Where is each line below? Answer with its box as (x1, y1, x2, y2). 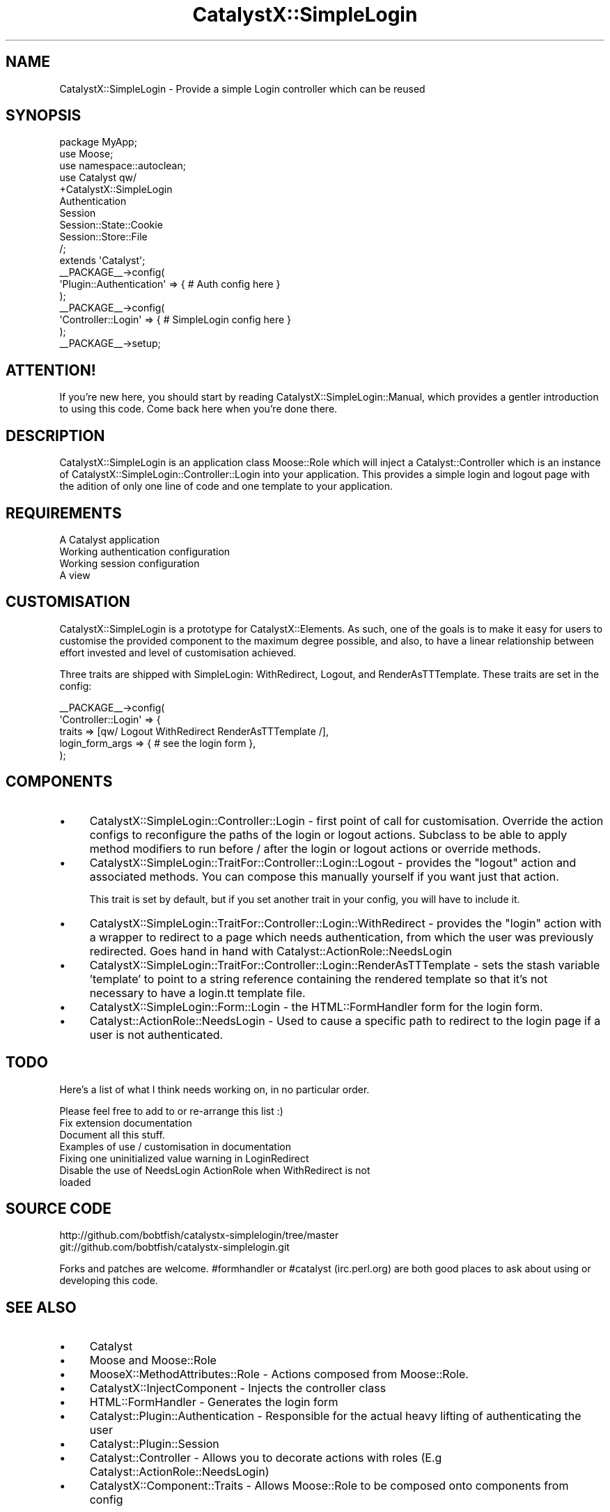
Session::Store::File (59, 231, 148, 243)
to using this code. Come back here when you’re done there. (59, 403, 338, 415)
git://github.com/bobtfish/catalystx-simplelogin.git (59, 1241, 290, 1253)
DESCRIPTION (6, 426, 105, 445)
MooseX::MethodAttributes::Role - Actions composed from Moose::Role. (89, 1367, 469, 1382)
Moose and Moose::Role (89, 1353, 217, 1368)
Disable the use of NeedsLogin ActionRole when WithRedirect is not (59, 1164, 370, 1176)
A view (59, 569, 91, 581)
